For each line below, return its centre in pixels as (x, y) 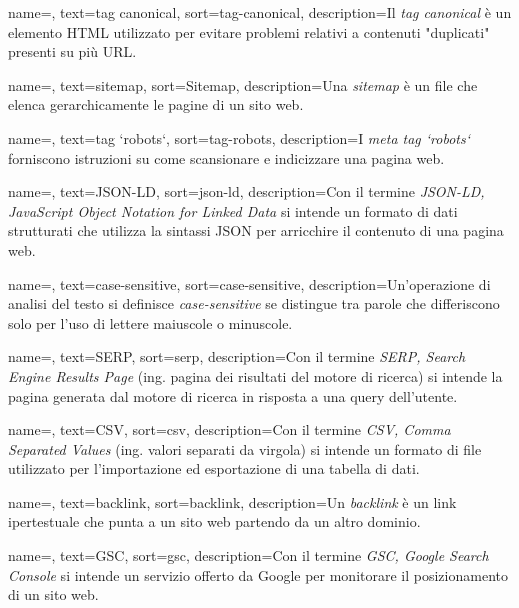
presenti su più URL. (72, 51)
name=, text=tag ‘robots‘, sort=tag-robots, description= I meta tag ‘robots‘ (239, 137)
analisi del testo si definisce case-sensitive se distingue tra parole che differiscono (254, 303)
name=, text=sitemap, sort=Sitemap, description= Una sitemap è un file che (243, 84)
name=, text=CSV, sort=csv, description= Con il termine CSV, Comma (229, 429)
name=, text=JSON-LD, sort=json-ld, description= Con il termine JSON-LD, (246, 191)
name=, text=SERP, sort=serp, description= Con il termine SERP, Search (237, 356)
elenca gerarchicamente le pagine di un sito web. (156, 104)
